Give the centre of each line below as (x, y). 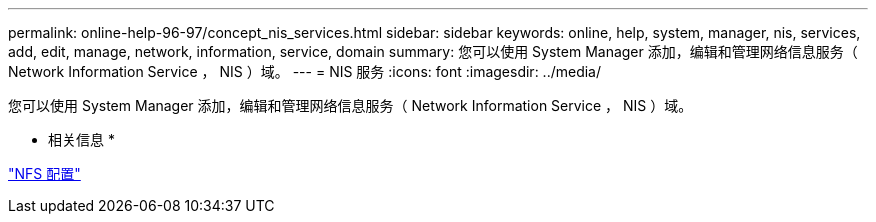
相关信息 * (81, 139)
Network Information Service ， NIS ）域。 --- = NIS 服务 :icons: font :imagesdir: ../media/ (305, 71)
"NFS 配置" (44, 173)
